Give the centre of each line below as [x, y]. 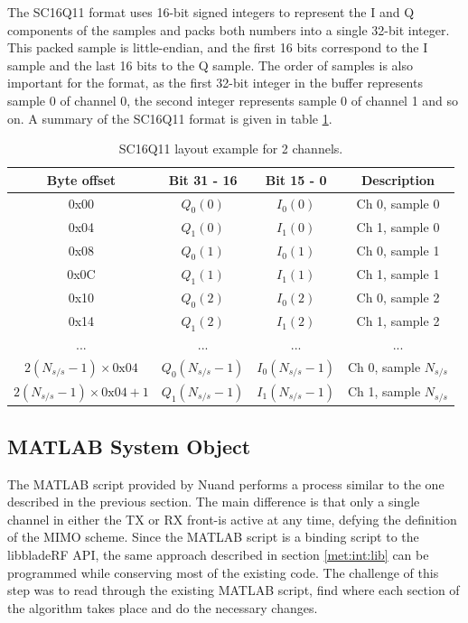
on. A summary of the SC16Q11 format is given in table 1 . [170, 118]
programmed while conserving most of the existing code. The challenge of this [223, 572]
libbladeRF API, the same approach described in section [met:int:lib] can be [218, 555]
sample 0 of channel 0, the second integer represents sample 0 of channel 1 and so [233, 100]
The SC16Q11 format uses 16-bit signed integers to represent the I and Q [211, 12]
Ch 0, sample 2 [398, 298]
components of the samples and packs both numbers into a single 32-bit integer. [229, 29]
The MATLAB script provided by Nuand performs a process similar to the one [226, 484]
